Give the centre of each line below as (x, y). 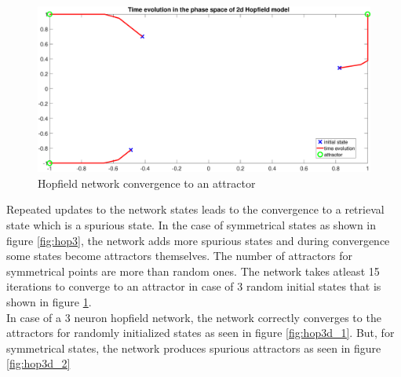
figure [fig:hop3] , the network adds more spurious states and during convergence (198, 240)
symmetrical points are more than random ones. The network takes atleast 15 (193, 271)
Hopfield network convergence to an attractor (147, 183)
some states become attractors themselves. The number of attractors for (179, 256)
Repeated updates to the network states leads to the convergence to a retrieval (195, 209)
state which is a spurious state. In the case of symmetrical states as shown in (191, 224)
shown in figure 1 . (49, 301)
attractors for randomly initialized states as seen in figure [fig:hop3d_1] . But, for (200, 333)
